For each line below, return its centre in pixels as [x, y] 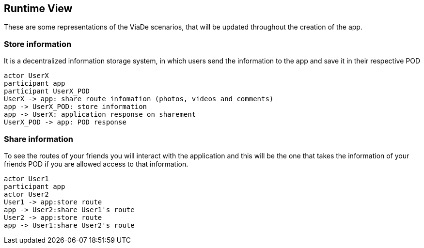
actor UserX [26, 76]
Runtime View [38, 8]
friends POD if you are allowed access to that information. [96, 164]
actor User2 [26, 194]
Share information [39, 139]
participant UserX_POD [47, 91]
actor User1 [26, 178]
